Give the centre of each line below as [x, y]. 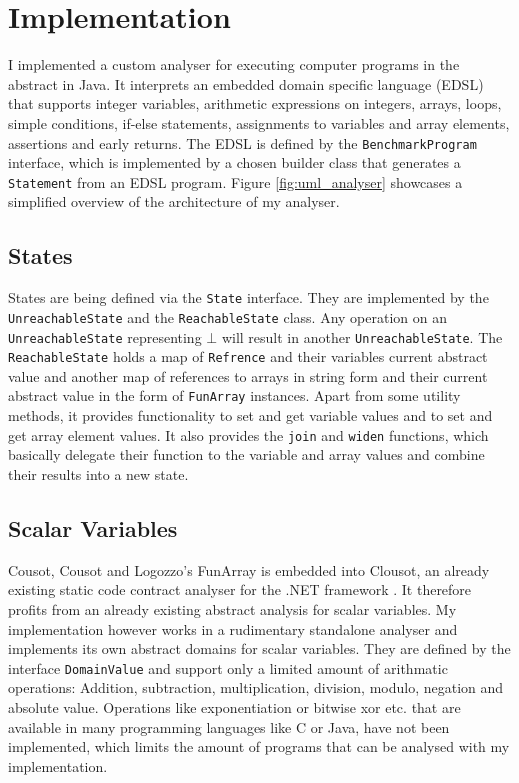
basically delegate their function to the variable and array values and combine [246, 454]
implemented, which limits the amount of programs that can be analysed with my [259, 746]
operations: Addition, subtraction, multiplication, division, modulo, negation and [256, 687]
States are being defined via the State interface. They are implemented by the [248, 297]
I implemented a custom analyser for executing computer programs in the [234, 64]
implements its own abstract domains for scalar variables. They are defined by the [259, 648]
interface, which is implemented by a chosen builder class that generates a [234, 162]
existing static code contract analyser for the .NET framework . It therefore [240, 589]
